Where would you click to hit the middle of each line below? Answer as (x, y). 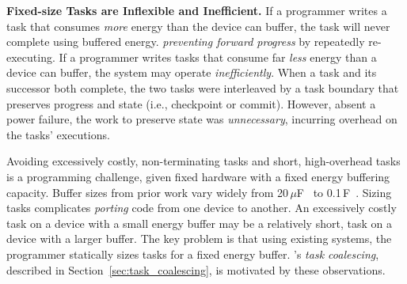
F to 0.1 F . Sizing (344, 192)
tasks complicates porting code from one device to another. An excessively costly (202, 208)
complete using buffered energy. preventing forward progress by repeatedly (186, 42)
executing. (31, 57)
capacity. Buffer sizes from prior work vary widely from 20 (148, 192)
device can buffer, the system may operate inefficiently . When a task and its (192, 72)
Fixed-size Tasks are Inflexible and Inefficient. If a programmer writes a (197, 10)
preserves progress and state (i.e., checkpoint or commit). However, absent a (191, 103)
